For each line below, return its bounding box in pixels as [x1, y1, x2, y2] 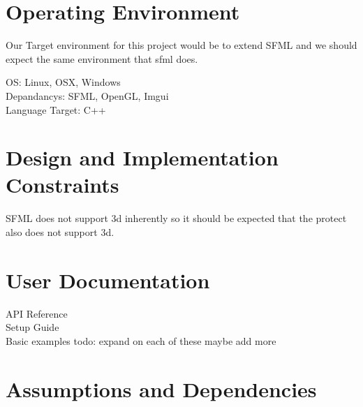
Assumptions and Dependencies [6, 374, 317, 403]
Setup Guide [6, 320, 59, 334]
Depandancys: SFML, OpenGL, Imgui [6, 88, 169, 103]
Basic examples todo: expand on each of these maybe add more [6, 333, 276, 348]
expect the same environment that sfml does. [6, 51, 198, 66]
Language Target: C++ [6, 102, 106, 117]
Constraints [6, 170, 119, 199]
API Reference [6, 306, 68, 320]
